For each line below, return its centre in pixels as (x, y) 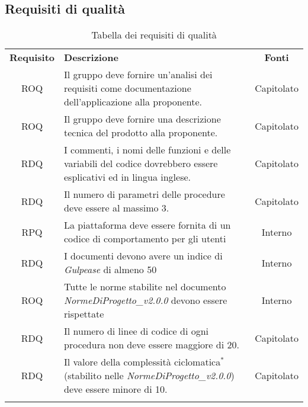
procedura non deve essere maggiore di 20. (152, 345)
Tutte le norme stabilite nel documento (145, 287)
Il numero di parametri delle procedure (145, 194)
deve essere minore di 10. (116, 389)
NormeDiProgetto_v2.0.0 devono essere (146, 300)
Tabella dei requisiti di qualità (154, 35)
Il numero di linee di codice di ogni (137, 331)
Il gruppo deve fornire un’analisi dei (138, 75)
